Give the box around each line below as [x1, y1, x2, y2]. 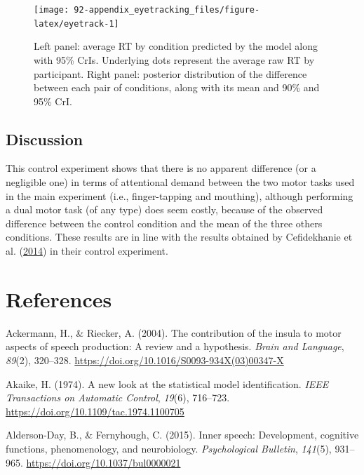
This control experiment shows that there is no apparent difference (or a [6, 161, 316, 175]
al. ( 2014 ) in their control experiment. [6, 243, 168, 258]
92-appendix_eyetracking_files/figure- [74, 5, 260, 15]
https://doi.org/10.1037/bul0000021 [26, 455, 181, 469]
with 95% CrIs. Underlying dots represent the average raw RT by [34, 52, 315, 67]
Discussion [6, 128, 83, 149]
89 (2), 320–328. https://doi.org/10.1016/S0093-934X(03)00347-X [6, 352, 284, 367]
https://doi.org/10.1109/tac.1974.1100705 [6, 403, 184, 418]
